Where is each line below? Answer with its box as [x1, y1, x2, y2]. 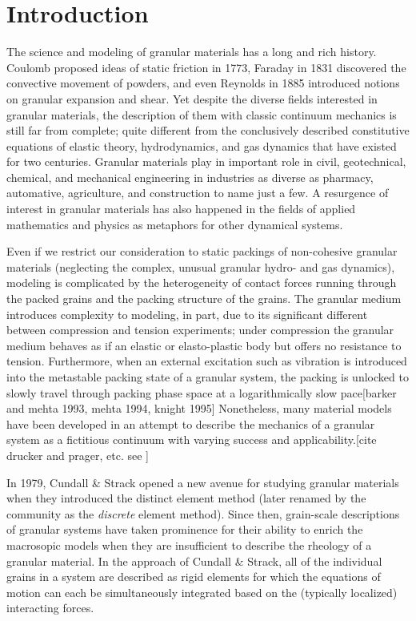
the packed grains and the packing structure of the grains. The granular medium [6, 290, 402, 307]
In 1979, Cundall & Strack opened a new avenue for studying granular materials [6, 474, 399, 490]
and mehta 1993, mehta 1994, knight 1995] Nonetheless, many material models [6, 400, 392, 417]
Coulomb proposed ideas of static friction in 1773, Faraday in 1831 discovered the [6, 58, 406, 75]
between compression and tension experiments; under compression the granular [6, 321, 394, 338]
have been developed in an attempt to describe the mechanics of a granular [6, 415, 375, 432]
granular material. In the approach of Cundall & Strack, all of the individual [6, 552, 382, 569]
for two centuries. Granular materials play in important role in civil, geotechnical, [6, 153, 406, 170]
